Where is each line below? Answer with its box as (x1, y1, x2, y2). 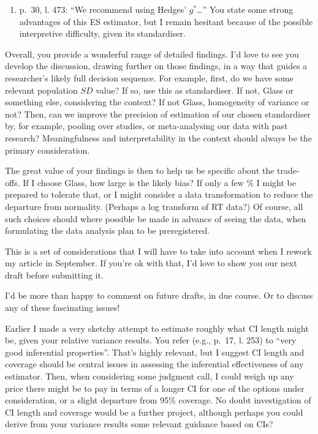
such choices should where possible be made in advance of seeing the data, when (5, 212, 306, 225)
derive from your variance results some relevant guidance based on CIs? (5, 417, 273, 430)
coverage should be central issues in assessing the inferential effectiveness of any (5, 357, 304, 370)
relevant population (5, 83, 78, 96)
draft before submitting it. (5, 268, 104, 281)
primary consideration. (5, 143, 90, 156)
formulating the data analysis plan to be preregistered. (5, 224, 210, 237)
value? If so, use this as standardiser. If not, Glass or (96, 83, 294, 96)
